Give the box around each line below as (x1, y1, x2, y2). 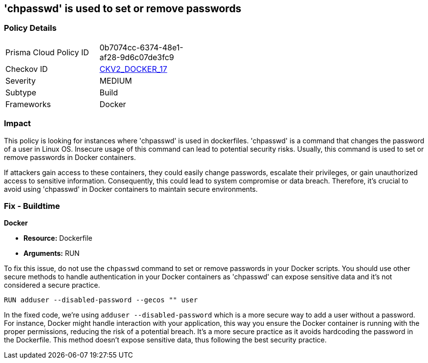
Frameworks (5, 99, 51, 109)
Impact (4, 118, 31, 129)
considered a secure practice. (4, 281, 100, 290)
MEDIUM (99, 75, 132, 86)
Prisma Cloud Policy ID (5, 47, 89, 57)
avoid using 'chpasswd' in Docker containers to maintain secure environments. (4, 184, 258, 193)
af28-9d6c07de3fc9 (99, 52, 174, 62)
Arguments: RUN (23, 249, 80, 258)
